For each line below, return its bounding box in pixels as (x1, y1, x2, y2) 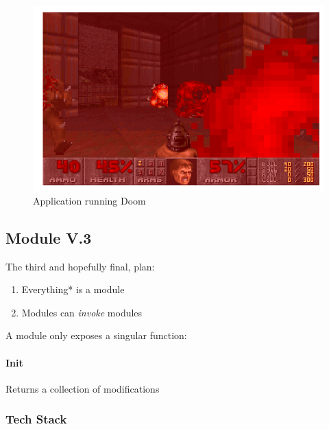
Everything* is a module (21, 282, 125, 297)
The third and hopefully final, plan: (5, 259, 155, 273)
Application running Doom (33, 193, 146, 207)
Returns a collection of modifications (5, 381, 160, 395)
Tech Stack (5, 410, 67, 428)
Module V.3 (5, 227, 92, 248)
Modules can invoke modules (21, 305, 143, 319)
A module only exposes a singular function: (5, 328, 187, 343)
